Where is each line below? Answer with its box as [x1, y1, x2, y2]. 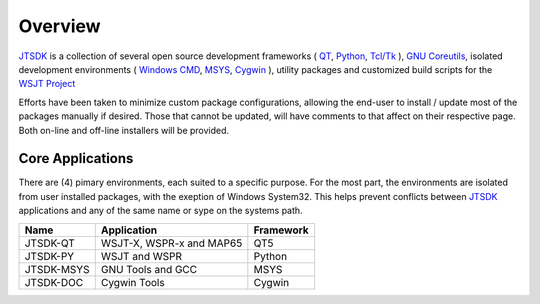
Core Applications [18, 150, 134, 167]
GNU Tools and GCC [100, 262, 198, 276]
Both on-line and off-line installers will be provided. [18, 124, 230, 136]
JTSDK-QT [24, 236, 75, 250]
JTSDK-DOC [24, 275, 84, 289]
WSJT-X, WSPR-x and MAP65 [100, 236, 243, 250]
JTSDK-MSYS [24, 262, 90, 276]
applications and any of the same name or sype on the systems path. [18, 205, 304, 217]
